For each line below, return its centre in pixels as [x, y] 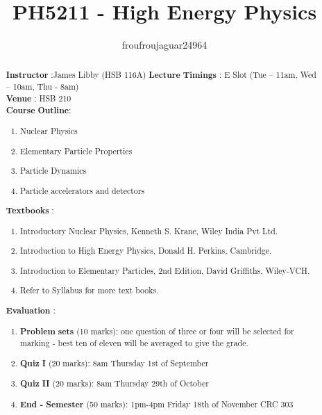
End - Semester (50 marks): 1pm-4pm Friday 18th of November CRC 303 [157, 404]
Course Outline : [39, 111]
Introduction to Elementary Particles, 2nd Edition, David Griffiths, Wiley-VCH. [165, 270]
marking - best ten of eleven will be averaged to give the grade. [134, 343]
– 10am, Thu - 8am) [42, 87]
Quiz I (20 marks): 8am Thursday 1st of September [115, 363]
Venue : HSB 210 [39, 98]
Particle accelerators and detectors [83, 190]
